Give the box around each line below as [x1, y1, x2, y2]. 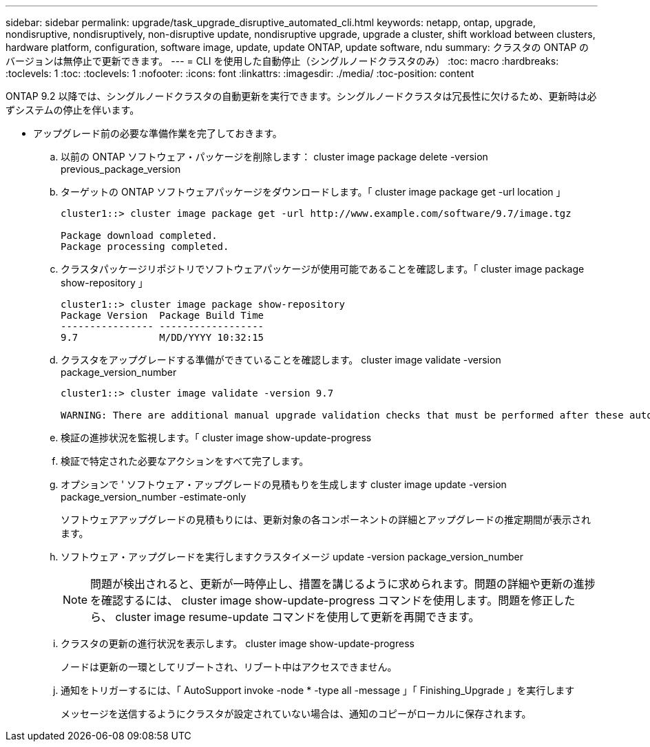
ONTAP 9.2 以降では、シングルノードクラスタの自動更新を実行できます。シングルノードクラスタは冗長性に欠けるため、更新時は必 [6, 90, 597, 102]
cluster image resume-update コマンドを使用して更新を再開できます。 [115, 610, 480, 624]
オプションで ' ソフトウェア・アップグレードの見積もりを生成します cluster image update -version [61, 478, 507, 490]
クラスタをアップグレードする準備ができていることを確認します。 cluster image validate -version [61, 354, 501, 366]
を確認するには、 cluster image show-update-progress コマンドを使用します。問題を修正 [90, 593, 554, 607]
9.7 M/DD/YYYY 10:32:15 [61, 332, 264, 343]
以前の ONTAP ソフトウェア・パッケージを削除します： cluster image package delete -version [61, 151, 488, 162]
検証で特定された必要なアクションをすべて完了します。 [61, 455, 309, 467]
